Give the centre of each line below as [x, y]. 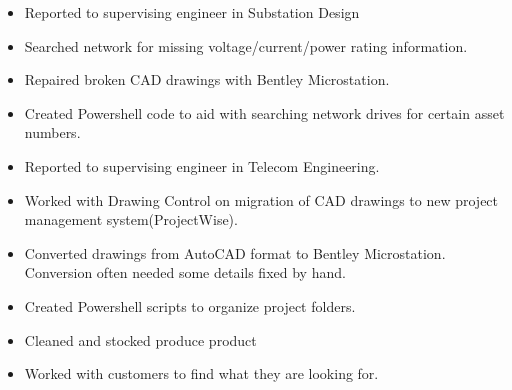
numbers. [52, 132]
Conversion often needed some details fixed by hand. [185, 272]
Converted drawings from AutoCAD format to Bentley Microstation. [235, 252]
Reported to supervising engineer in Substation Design [192, 12]
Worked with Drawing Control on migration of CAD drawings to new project [261, 199]
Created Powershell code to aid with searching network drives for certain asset [264, 112]
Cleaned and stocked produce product [140, 339]
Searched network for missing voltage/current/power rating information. [246, 45]
